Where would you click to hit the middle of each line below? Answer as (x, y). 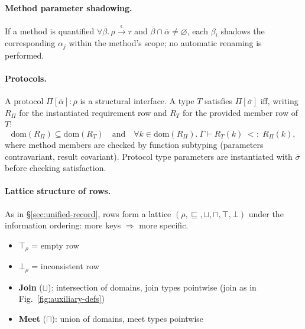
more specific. (164, 225)
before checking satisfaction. (56, 168)
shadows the (243, 30)
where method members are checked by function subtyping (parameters (134, 145)
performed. (25, 55)
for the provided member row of (241, 112)
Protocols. (26, 78)
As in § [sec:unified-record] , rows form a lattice (88, 213)
